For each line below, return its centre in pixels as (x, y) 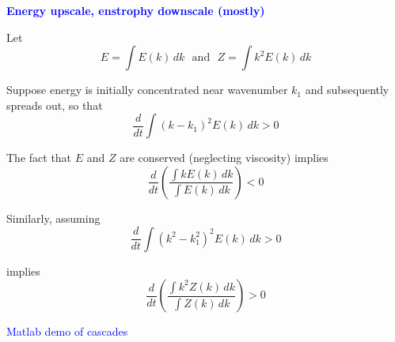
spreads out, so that (55, 105)
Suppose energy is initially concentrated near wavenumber (147, 90)
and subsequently (347, 90)
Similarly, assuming (53, 218)
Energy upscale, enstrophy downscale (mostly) (136, 10)
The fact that (39, 158)
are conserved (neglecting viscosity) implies (224, 158)
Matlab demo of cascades (67, 331)
